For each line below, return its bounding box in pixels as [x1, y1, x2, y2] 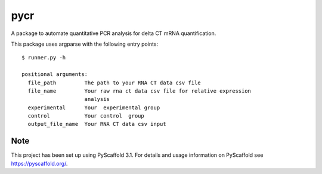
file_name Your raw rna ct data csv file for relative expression [27, 87, 252, 94]
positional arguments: [21, 71, 88, 78]
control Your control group [27, 113, 144, 119]
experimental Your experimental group [27, 104, 160, 111]
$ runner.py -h [21, 54, 66, 61]
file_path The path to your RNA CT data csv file [27, 79, 201, 86]
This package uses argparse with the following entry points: [11, 40, 158, 48]
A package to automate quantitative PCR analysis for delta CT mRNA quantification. [11, 30, 216, 37]
